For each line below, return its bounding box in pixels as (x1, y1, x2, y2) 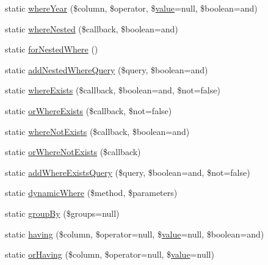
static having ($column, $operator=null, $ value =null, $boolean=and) (5, 227, 264, 240)
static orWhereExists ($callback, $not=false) (5, 104, 172, 117)
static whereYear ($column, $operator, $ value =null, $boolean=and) (5, 2, 258, 14)
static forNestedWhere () (5, 43, 98, 56)
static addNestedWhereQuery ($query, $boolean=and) (5, 63, 208, 76)
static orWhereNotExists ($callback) (5, 145, 141, 158)
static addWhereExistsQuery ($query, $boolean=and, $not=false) (5, 165, 250, 178)
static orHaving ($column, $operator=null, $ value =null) (5, 248, 214, 261)
